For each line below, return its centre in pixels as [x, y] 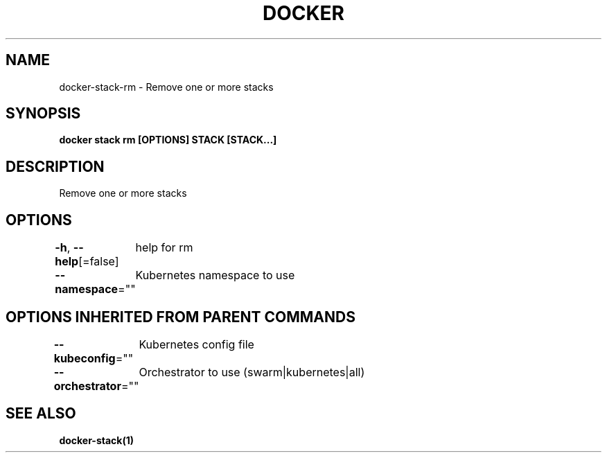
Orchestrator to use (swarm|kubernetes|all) [252, 372]
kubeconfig [85, 358]
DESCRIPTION [55, 166]
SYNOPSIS [43, 114]
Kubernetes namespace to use [215, 275]
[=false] [99, 262]
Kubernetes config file [196, 344]
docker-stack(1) [97, 440]
